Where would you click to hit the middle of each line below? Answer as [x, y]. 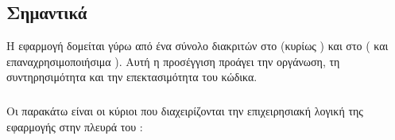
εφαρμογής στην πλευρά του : [75, 126]
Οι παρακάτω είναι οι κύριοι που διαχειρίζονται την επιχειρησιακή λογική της [185, 110]
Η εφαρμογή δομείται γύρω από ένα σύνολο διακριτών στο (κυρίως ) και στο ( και [197, 46]
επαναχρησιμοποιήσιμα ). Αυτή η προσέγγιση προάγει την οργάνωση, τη [173, 61]
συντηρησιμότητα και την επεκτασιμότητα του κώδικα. [132, 77]
